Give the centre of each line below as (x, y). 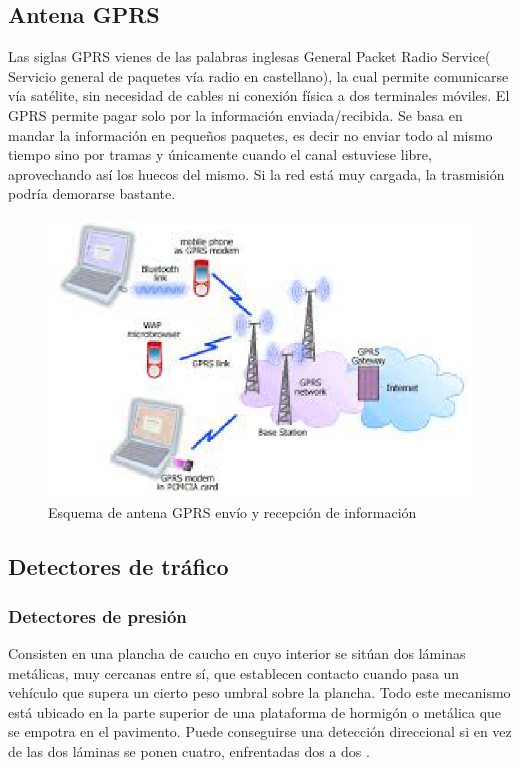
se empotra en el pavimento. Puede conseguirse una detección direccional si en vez (260, 731)
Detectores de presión (97, 615)
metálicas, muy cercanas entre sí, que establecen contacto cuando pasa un (234, 672)
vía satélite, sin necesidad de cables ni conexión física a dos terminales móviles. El (259, 95)
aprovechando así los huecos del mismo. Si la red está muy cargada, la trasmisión (256, 173)
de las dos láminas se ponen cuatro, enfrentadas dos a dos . (189, 750)
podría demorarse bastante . (92, 193)
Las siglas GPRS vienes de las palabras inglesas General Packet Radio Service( (249, 56)
